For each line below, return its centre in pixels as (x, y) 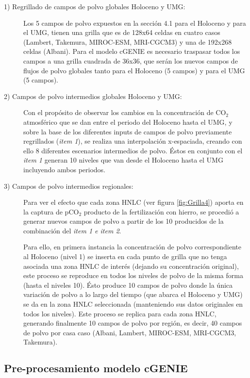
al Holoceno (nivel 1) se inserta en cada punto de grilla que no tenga (125, 256)
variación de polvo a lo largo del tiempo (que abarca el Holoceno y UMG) (133, 294)
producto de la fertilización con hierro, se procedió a (161, 211)
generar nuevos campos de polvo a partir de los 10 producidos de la (124, 221)
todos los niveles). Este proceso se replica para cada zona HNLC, (120, 313)
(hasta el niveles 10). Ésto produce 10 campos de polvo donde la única (128, 285)
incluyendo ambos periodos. (64, 169)
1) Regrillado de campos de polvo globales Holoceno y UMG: (95, 6)
